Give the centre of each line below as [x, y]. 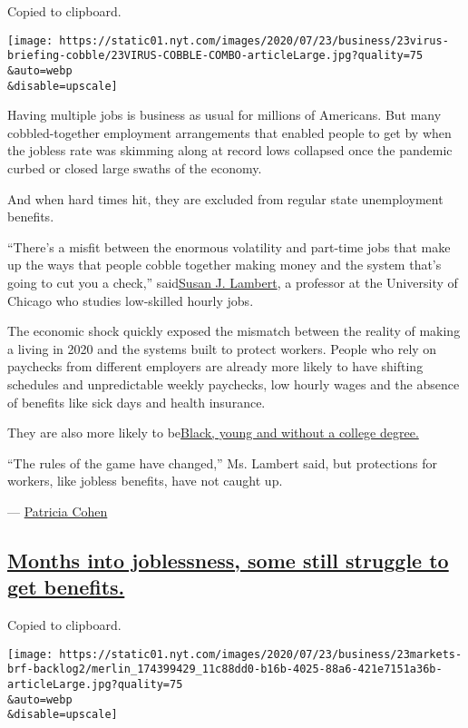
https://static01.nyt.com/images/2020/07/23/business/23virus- [254, 40]
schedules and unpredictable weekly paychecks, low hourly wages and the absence [234, 384]
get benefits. [66, 587]
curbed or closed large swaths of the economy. [135, 168]
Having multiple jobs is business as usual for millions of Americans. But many [224, 115]
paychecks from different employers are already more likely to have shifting [215, 366]
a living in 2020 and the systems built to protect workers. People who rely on [222, 348]
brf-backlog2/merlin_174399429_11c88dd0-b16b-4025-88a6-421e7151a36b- [225, 669]
